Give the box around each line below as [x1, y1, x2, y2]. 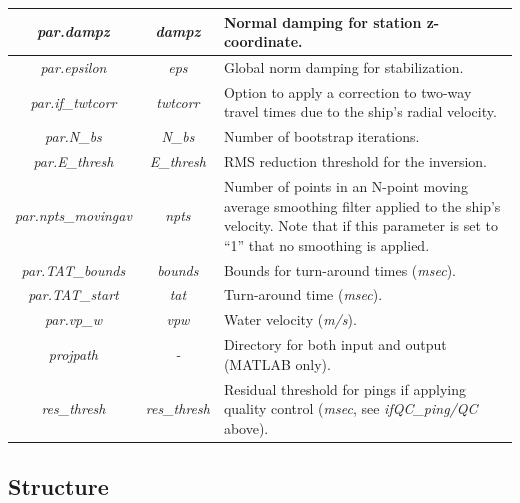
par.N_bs [45, 126, 102, 147]
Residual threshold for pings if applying [223, 378, 466, 399]
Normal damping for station [223, 11, 422, 32]
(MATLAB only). [223, 353, 331, 374]
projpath [48, 343, 99, 364]
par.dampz [37, 21, 110, 42]
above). [223, 417, 269, 438]
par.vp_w [44, 309, 102, 330]
